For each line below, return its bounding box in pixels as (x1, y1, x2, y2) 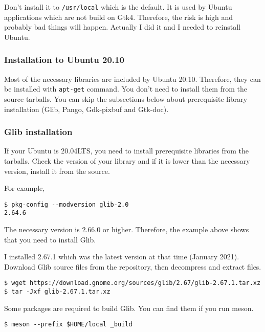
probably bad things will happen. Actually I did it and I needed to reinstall (4, 21, 240, 32)
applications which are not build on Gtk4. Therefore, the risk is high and (4, 11, 233, 22)
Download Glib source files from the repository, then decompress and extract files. (4, 261, 261, 272)
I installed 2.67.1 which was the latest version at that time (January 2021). (4, 251, 239, 262)
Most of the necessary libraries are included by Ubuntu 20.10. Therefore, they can (4, 73, 261, 84)
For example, (4, 183, 45, 193)
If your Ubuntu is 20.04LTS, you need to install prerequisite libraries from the (4, 145, 249, 156)
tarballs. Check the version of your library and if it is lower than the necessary (4, 155, 250, 166)
